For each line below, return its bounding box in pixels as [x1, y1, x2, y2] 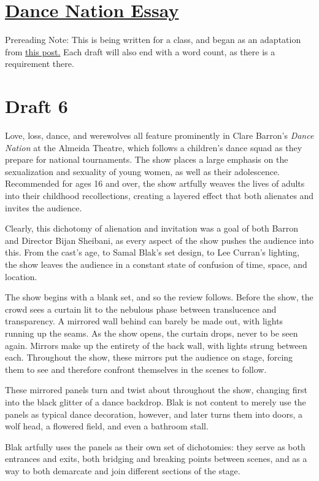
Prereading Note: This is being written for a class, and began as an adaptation [5, 33, 301, 46]
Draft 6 [5, 93, 68, 119]
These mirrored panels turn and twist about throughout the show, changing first [5, 383, 307, 396]
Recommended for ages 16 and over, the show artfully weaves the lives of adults [5, 177, 305, 190]
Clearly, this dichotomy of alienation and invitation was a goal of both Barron [5, 222, 299, 235]
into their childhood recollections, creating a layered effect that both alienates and [5, 189, 314, 201]
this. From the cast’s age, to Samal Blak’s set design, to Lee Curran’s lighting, [5, 246, 299, 259]
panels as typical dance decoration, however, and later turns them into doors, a [5, 407, 303, 420]
